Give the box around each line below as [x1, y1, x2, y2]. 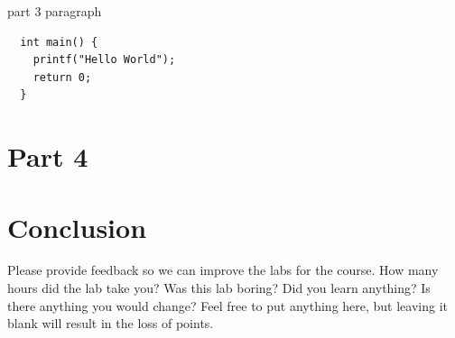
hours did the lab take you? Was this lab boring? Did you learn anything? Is [7, 279, 431, 297]
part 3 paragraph [7, 2, 102, 20]
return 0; [32, 70, 92, 84]
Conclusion [7, 208, 147, 245]
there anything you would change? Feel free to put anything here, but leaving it [7, 296, 449, 315]
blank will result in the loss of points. [7, 314, 214, 333]
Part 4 [7, 138, 88, 175]
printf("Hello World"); [32, 53, 176, 67]
